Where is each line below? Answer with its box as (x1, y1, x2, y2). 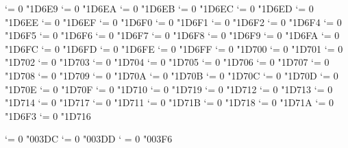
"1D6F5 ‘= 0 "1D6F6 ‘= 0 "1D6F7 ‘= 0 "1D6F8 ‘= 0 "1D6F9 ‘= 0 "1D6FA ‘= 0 (5, 28, 340, 42)
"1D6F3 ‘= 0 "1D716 (5, 108, 91, 123)
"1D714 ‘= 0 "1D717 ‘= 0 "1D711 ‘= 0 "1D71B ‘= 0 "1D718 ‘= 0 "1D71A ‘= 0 (5, 95, 334, 110)
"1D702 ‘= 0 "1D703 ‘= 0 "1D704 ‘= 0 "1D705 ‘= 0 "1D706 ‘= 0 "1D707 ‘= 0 (5, 55, 330, 69)
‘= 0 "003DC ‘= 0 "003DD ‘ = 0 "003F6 (5, 132, 173, 146)
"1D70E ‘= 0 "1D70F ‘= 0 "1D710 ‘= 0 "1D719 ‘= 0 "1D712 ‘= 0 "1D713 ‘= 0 (5, 82, 333, 96)
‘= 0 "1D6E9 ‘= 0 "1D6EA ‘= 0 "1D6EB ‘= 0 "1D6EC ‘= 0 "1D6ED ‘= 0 (5, 1, 314, 15)
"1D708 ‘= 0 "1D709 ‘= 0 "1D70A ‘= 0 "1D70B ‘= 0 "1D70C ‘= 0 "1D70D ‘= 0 (5, 68, 338, 82)
